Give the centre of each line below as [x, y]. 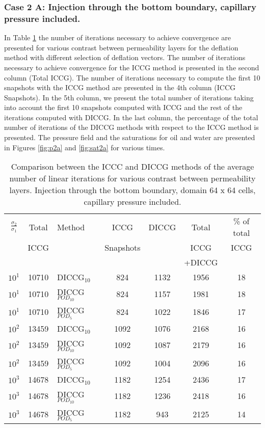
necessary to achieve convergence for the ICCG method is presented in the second [132, 67]
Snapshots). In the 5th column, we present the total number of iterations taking [129, 97]
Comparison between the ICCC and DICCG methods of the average [132, 167]
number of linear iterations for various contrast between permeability [132, 178]
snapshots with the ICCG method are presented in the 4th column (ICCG [120, 87]
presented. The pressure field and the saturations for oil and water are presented [130, 137]
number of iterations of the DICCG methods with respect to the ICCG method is [131, 127]
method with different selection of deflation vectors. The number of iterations [125, 57]
